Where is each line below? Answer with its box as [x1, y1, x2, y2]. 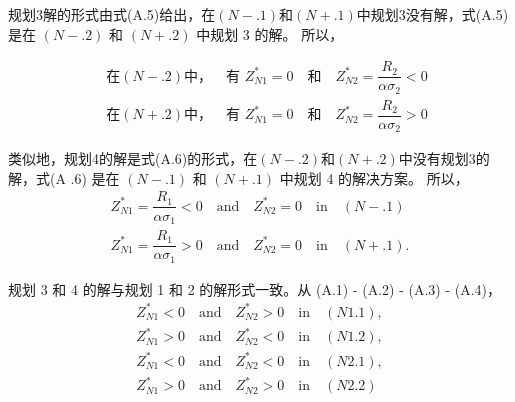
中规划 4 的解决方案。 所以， [279, 167, 469, 188]
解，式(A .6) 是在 [8, 167, 120, 188]
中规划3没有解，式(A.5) [356, 4, 509, 24]
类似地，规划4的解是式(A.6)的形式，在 [8, 148, 258, 169]
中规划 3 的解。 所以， [196, 23, 344, 44]
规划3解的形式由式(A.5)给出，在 [8, 4, 216, 24]
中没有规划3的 [398, 148, 490, 169]
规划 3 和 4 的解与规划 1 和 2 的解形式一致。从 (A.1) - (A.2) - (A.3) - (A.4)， [8, 278, 502, 299]
